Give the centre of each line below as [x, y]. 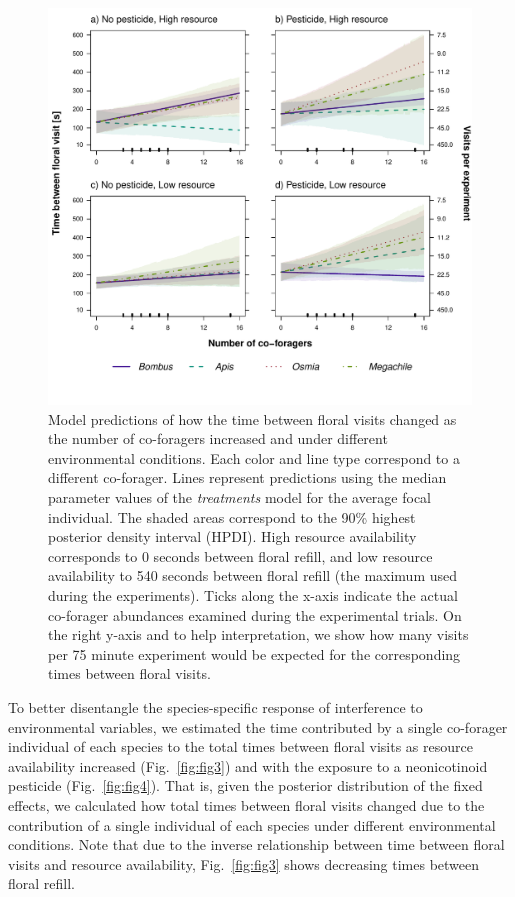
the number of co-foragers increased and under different [218, 438]
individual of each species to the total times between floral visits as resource [240, 746]
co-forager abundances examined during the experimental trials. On [255, 614]
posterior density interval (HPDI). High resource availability [232, 536]
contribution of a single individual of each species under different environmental [252, 824]
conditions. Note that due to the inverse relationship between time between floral [256, 844]
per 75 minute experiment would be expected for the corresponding [254, 653]
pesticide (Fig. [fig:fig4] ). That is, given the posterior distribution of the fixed [245, 785]
